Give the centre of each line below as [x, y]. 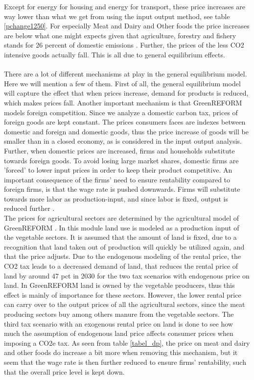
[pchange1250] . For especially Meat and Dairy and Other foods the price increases [127, 26]
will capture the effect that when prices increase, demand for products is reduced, [126, 93]
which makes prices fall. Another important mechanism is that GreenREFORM [123, 102]
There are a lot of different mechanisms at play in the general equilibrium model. [126, 74]
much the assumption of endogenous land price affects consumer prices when [119, 333]
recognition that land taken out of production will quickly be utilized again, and [124, 246]
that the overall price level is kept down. [64, 371]
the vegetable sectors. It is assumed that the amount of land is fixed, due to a [120, 237]
